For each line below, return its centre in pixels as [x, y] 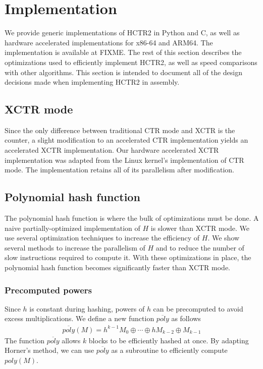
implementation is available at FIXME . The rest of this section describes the [123, 52]
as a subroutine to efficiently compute [169, 350]
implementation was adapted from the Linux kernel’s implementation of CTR [124, 160]
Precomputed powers [48, 290]
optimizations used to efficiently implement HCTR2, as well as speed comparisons [131, 62]
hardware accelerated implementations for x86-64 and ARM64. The [109, 42]
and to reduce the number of [200, 247]
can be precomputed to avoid [198, 308]
